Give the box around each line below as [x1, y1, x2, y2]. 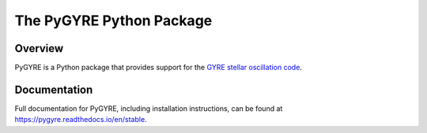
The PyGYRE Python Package [14, 12, 213, 29]
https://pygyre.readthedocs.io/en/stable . [14, 115, 147, 124]
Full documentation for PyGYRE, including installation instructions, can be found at [14, 103, 283, 113]
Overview [14, 42, 64, 55]
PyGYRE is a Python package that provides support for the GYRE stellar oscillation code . [14, 63, 302, 72]
